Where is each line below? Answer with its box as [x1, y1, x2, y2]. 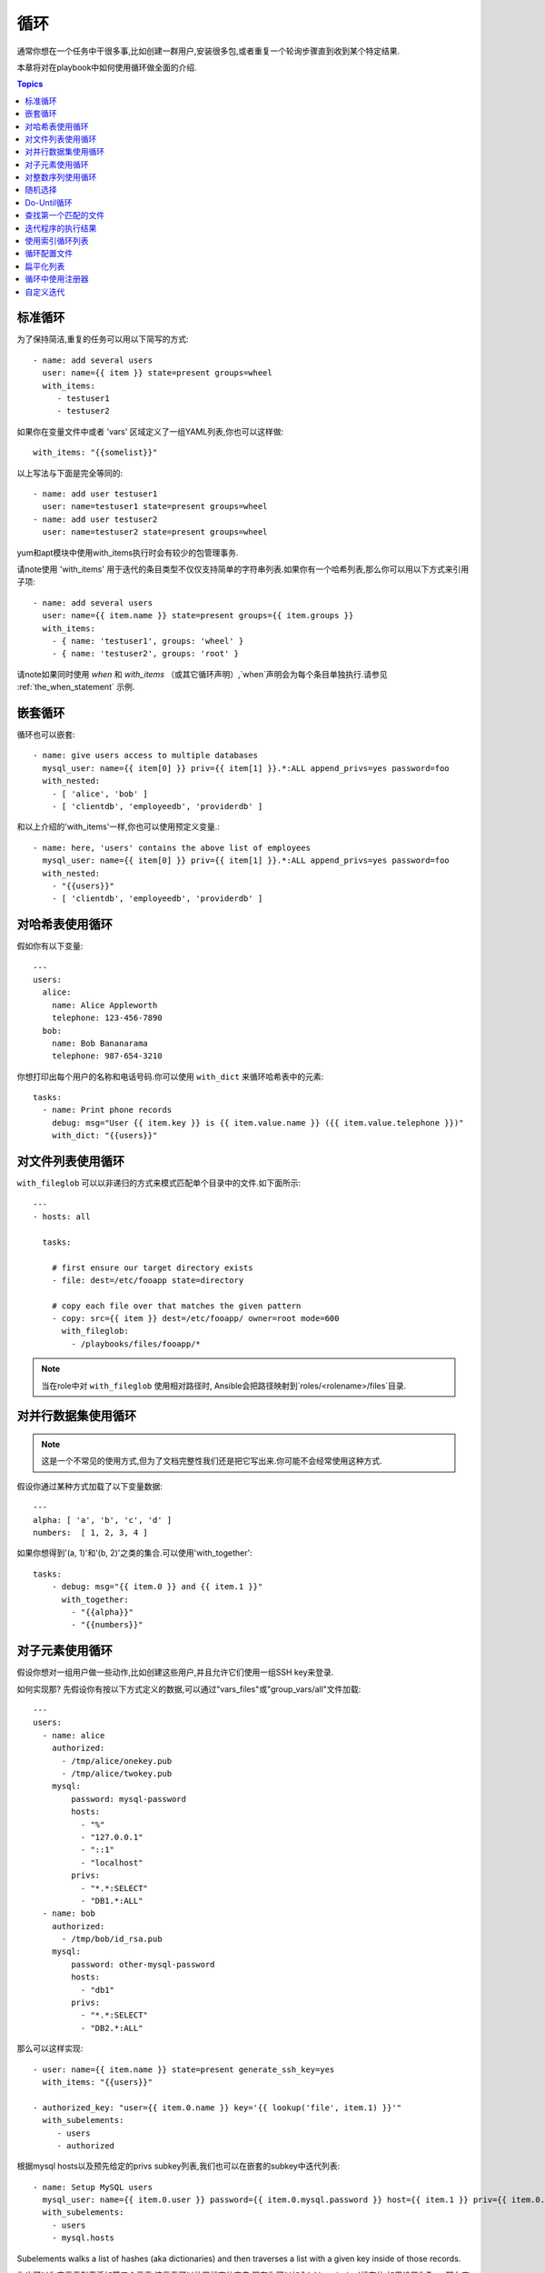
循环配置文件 [25, 248, 73, 259]
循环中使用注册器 [25, 274, 89, 285]
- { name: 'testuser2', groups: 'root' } [51, 648, 240, 659]
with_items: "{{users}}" [42, 2077, 154, 2087]
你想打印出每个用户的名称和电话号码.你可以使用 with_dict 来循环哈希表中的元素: [16, 1071, 324, 1082]
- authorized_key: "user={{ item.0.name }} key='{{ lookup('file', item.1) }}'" [33, 2102, 402, 2113]
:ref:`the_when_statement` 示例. [16, 682, 135, 693]
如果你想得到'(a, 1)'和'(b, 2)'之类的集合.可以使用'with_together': [16, 1547, 253, 1558]
